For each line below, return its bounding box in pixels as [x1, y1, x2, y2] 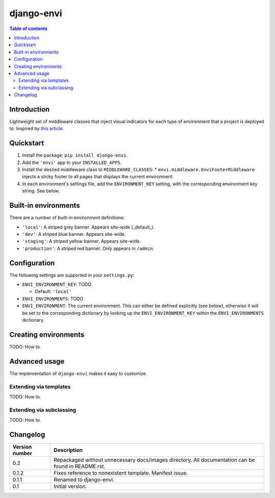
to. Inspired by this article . [9, 125, 64, 132]
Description [53, 446, 83, 453]
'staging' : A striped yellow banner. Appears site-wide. [22, 238, 141, 244]
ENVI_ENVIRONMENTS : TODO [22, 295, 84, 301]
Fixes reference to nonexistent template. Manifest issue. [53, 469, 188, 476]
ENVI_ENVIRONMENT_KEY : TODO [22, 281, 92, 287]
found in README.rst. [53, 462, 105, 469]
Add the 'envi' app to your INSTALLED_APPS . [22, 159, 122, 165]
